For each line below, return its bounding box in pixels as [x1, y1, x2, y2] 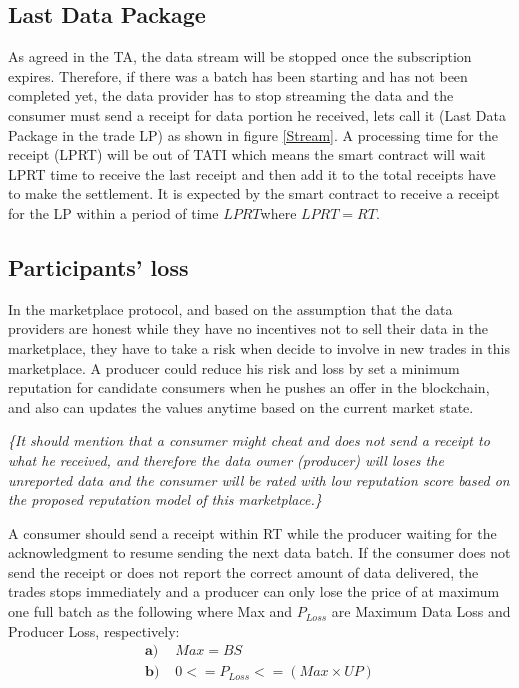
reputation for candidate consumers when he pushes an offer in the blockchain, [8, 377, 490, 398]
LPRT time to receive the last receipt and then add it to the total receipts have [8, 163, 496, 184]
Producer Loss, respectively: [8, 620, 180, 641]
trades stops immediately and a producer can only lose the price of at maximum [8, 581, 500, 602]
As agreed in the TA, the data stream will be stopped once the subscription [8, 46, 472, 67]
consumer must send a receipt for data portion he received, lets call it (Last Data [8, 104, 506, 125]
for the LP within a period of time [8, 202, 219, 223]
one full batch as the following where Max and [8, 601, 293, 622]
